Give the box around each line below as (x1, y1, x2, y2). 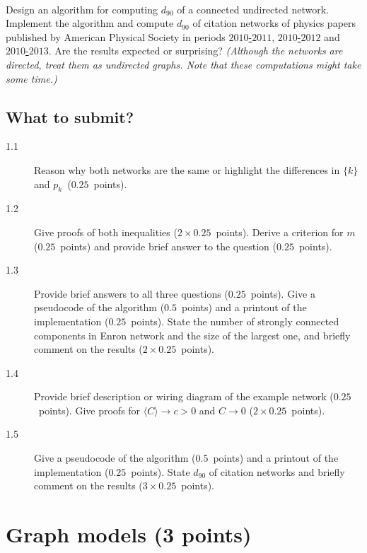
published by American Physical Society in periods (6, 29, 226, 44)
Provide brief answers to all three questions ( (34, 286, 228, 301)
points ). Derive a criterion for (216, 224, 344, 239)
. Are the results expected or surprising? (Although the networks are (48, 43, 343, 58)
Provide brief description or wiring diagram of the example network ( (34, 389, 334, 404)
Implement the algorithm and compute (6, 16, 174, 30)
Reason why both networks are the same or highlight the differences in (34, 162, 340, 177)
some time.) (6, 71, 57, 86)
